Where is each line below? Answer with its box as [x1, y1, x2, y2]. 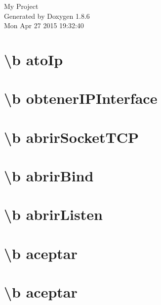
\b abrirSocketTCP [4, 127, 139, 147]
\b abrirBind [4, 166, 94, 186]
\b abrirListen [4, 204, 103, 224]
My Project [4, 1, 39, 11]
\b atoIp [4, 49, 63, 69]
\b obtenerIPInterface [4, 88, 158, 108]
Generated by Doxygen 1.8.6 [4, 10, 90, 21]
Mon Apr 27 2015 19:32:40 [4, 20, 84, 31]
